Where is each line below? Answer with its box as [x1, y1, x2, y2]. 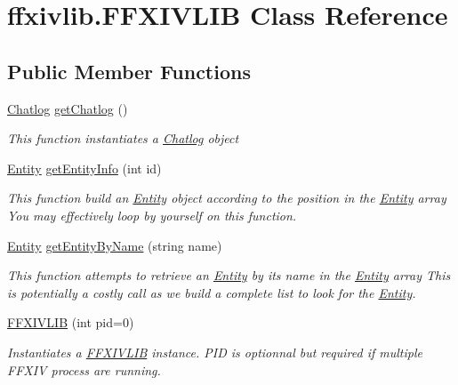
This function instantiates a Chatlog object [7, 129, 239, 148]
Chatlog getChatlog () [7, 99, 128, 117]
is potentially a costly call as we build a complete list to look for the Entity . [7, 283, 416, 301]
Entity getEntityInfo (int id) [7, 158, 162, 177]
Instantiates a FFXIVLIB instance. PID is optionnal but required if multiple [7, 342, 422, 361]
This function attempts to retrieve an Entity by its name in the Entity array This [7, 266, 451, 285]
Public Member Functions [7, 57, 251, 84]
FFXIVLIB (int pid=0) [7, 313, 134, 332]
